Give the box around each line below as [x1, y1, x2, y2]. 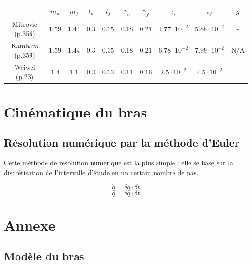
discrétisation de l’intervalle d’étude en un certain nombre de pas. [4, 167, 199, 177]
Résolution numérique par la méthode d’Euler [4, 135, 239, 150]
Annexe [4, 215, 56, 235]
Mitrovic [12, 19, 37, 29]
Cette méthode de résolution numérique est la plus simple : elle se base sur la [4, 158, 234, 168]
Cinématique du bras [4, 102, 147, 121]
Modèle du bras [4, 248, 84, 263]
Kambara [11, 40, 39, 50]
